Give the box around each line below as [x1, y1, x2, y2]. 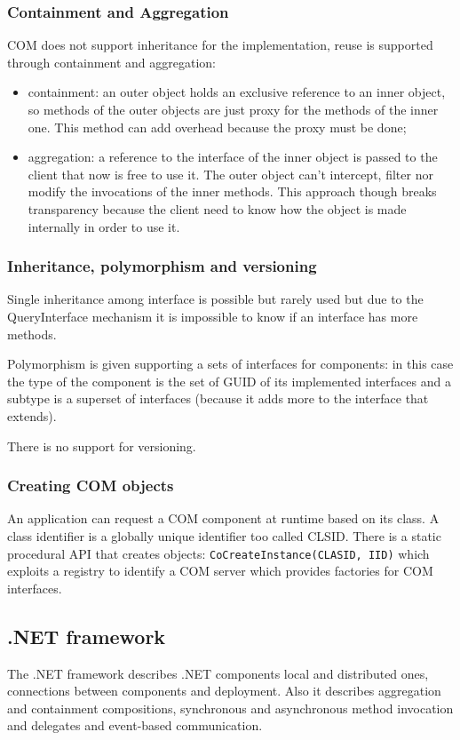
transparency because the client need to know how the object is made [28, 199, 407, 218]
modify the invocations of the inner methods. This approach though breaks [28, 182, 437, 201]
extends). [7, 406, 57, 425]
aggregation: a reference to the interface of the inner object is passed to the [28, 147, 438, 166]
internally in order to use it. [28, 217, 180, 235]
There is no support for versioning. [7, 436, 196, 455]
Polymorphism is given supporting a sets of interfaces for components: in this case [7, 354, 454, 373]
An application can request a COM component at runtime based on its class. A [7, 509, 440, 528]
